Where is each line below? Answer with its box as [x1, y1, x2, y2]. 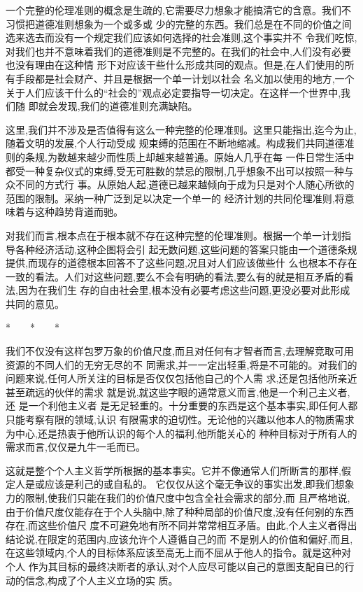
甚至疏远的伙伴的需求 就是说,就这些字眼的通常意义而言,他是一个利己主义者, [6, 384, 350, 399]
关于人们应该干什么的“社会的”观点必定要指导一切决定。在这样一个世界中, [6, 85, 341, 99]
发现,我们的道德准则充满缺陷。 [57, 99, 198, 113]
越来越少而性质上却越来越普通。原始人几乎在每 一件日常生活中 [66, 149, 355, 164]
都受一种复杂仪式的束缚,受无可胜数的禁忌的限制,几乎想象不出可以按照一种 [6, 163, 344, 178]
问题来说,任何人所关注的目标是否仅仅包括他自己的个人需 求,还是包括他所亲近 [6, 371, 357, 386]
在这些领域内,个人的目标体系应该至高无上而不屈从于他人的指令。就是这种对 [6, 545, 351, 560]
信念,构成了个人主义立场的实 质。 [24, 572, 178, 587]
